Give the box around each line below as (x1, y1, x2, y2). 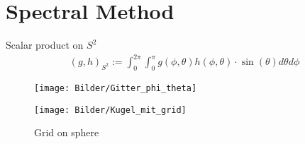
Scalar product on (6, 37, 84, 52)
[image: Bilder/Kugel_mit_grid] (34, 104, 187, 115)
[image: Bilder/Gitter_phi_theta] (34, 83, 197, 94)
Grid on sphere (34, 125, 99, 140)
